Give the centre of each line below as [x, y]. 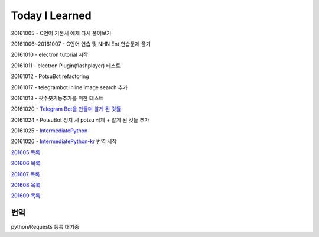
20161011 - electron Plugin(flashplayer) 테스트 [66, 66]
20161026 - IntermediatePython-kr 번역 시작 [64, 141]
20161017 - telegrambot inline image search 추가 [69, 87]
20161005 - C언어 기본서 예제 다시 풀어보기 [61, 33]
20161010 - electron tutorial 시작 [50, 55]
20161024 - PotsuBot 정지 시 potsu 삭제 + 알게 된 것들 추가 [80, 120]
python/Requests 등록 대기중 [45, 227]
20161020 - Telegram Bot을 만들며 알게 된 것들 [66, 109]
